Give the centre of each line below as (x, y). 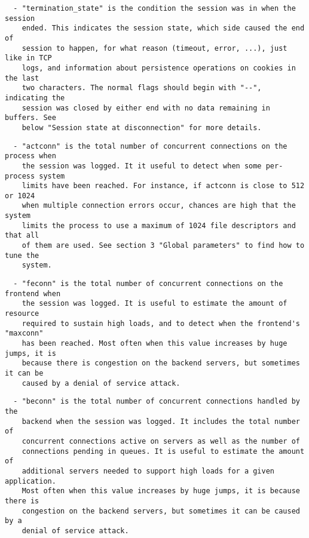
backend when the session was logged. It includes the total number (161, 421)
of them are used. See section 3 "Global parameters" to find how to (163, 246)
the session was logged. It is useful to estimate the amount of (154, 304)
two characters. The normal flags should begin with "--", (142, 88)
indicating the (35, 98)
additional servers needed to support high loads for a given (148, 471)
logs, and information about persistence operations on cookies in (159, 68)
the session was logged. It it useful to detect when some (142, 166)
